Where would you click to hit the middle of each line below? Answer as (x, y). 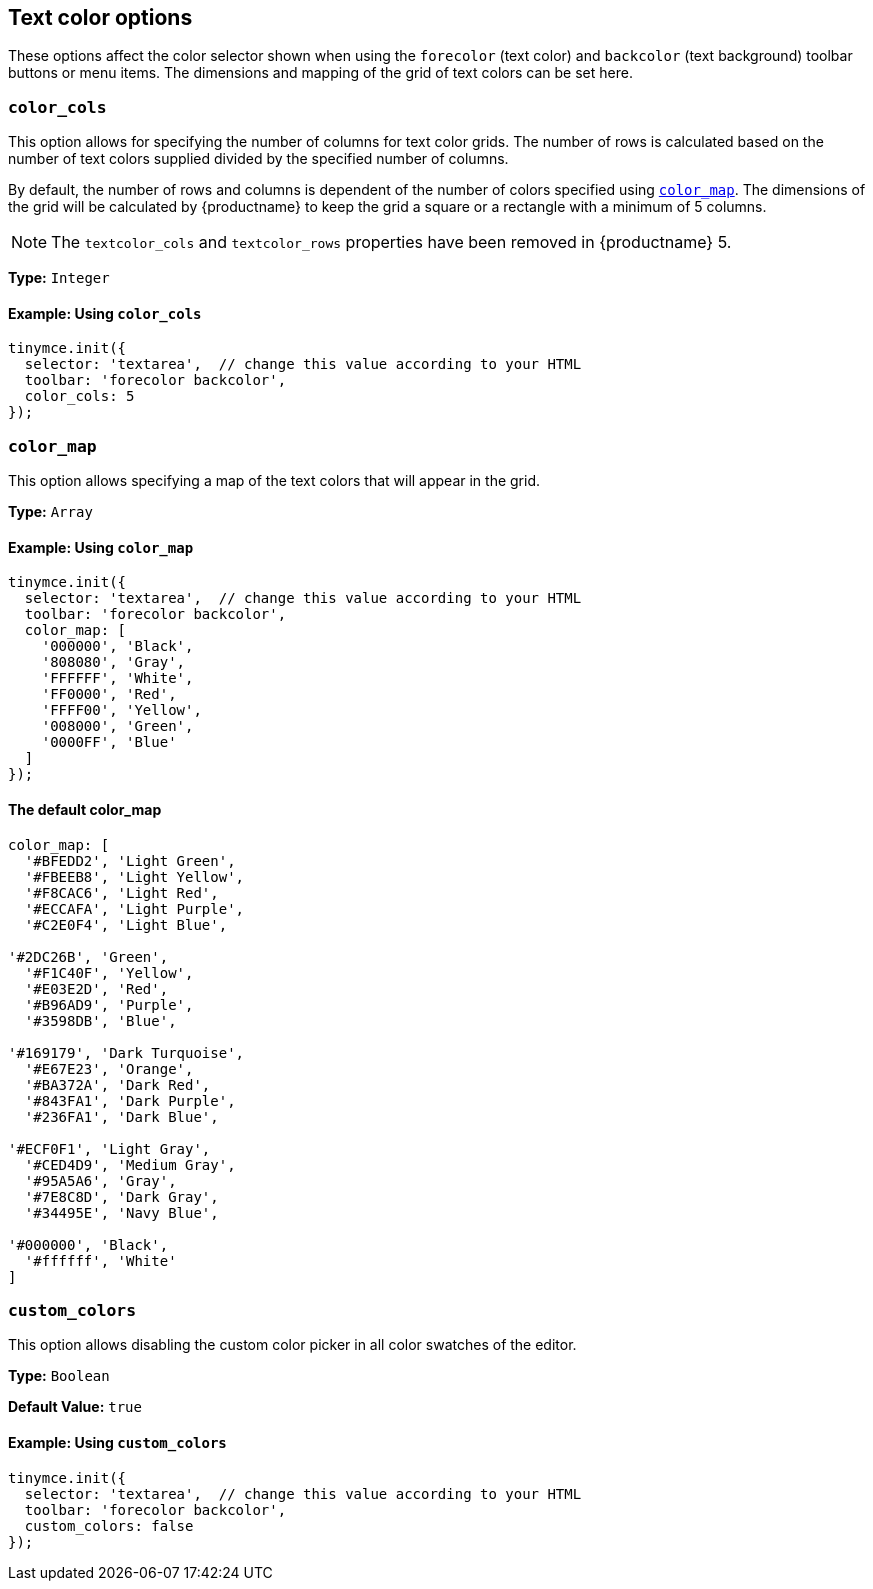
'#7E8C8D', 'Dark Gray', (121, 1196)
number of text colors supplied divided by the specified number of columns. (258, 159)
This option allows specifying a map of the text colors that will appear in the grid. (274, 481)
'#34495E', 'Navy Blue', (121, 1212)
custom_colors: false (109, 1525)
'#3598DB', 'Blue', (100, 1020)
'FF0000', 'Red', (109, 694)
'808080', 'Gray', (113, 662)
